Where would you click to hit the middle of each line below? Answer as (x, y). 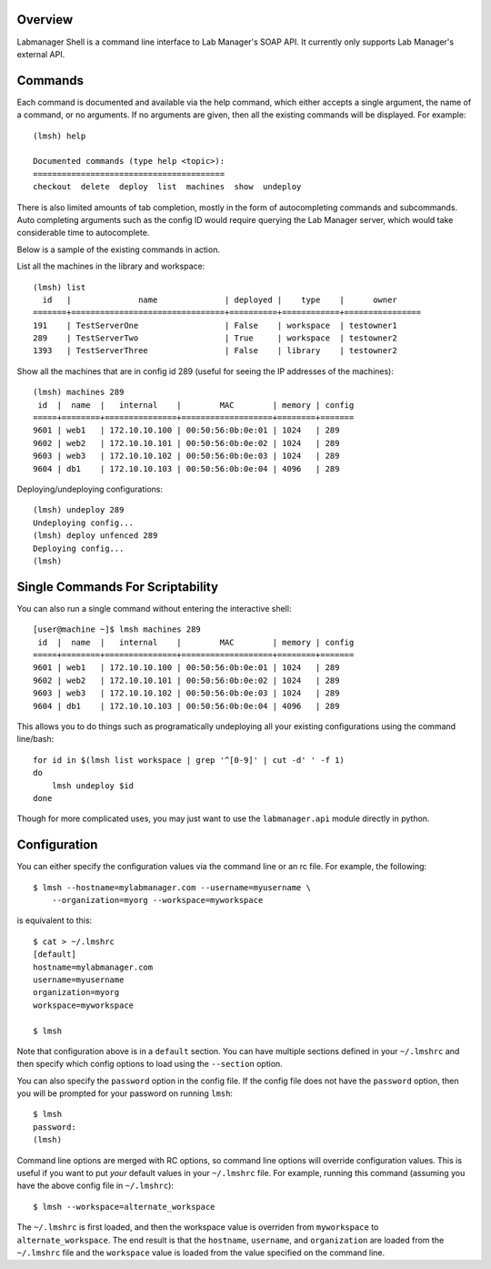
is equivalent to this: (55, 920)
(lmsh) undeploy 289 (79, 510)
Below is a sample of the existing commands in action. (118, 249)
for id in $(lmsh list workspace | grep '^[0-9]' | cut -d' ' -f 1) (189, 760)
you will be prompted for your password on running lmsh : (125, 1093)
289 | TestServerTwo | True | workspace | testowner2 (215, 338)
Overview (45, 20)
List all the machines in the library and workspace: (111, 266)
